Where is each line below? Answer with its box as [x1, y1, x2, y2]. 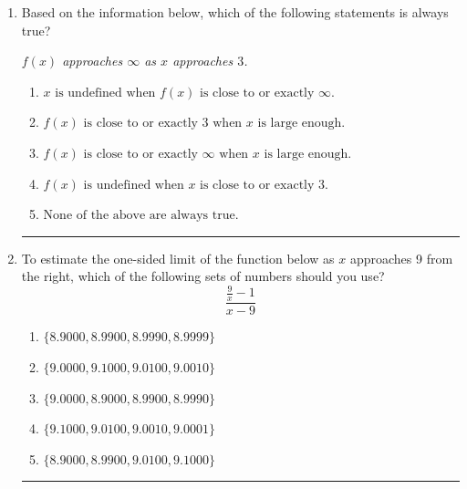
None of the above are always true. [43, 209, 239, 223]
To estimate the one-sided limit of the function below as [21, 248, 335, 267]
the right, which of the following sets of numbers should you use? [21, 266, 385, 286]
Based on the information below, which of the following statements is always [21, 3, 449, 21]
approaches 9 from [349, 248, 453, 267]
